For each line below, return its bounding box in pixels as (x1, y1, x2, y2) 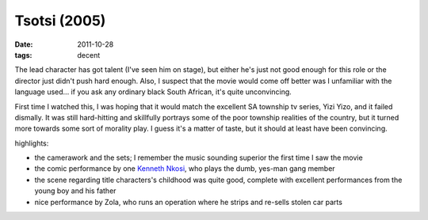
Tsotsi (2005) (14, 12, 106, 29)
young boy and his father (34, 186, 117, 195)
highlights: (14, 138, 49, 148)
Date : (14, 40, 33, 49)
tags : (14, 50, 32, 59)
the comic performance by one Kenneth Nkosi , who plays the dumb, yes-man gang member (34, 164, 336, 173)
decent (77, 50, 101, 59)
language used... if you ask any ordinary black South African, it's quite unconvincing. (14, 87, 292, 97)
